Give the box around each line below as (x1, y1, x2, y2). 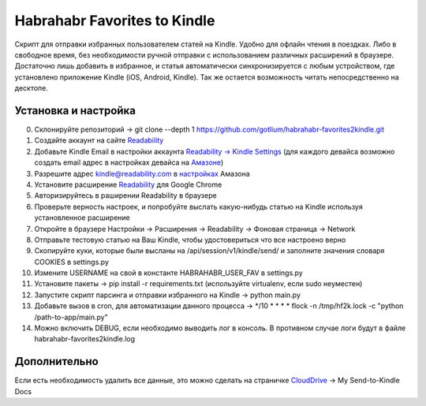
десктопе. (14, 84, 49, 93)
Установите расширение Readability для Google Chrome (34, 180, 222, 189)
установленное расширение (34, 213, 130, 222)
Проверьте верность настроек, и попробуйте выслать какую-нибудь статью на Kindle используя (34, 202, 363, 211)
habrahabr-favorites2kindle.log (34, 334, 136, 344)
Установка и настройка (14, 103, 136, 117)
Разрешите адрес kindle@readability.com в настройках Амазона (34, 169, 250, 178)
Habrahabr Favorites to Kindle (14, 12, 215, 29)
